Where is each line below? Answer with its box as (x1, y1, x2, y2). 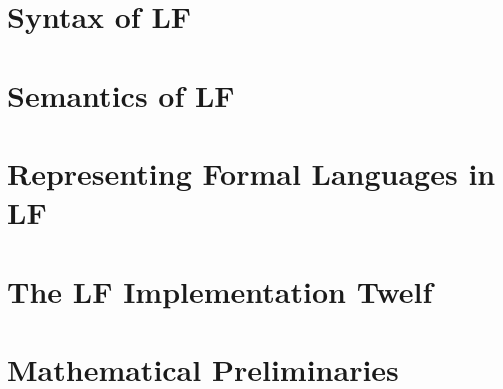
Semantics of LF (7, 74, 235, 115)
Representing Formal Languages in (7, 152, 496, 193)
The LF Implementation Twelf (7, 270, 433, 311)
